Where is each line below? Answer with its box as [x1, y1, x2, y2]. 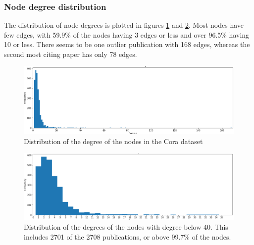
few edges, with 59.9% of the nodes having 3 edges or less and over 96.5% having [4, 29, 250, 40]
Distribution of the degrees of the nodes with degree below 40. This [24, 222, 228, 232]
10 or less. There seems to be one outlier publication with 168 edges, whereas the [4, 39, 250, 49]
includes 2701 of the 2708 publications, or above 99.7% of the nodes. [24, 231, 231, 242]
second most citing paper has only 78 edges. [4, 49, 137, 59]
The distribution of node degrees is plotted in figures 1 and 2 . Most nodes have [4, 20, 244, 30]
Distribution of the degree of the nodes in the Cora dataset [24, 136, 203, 146]
